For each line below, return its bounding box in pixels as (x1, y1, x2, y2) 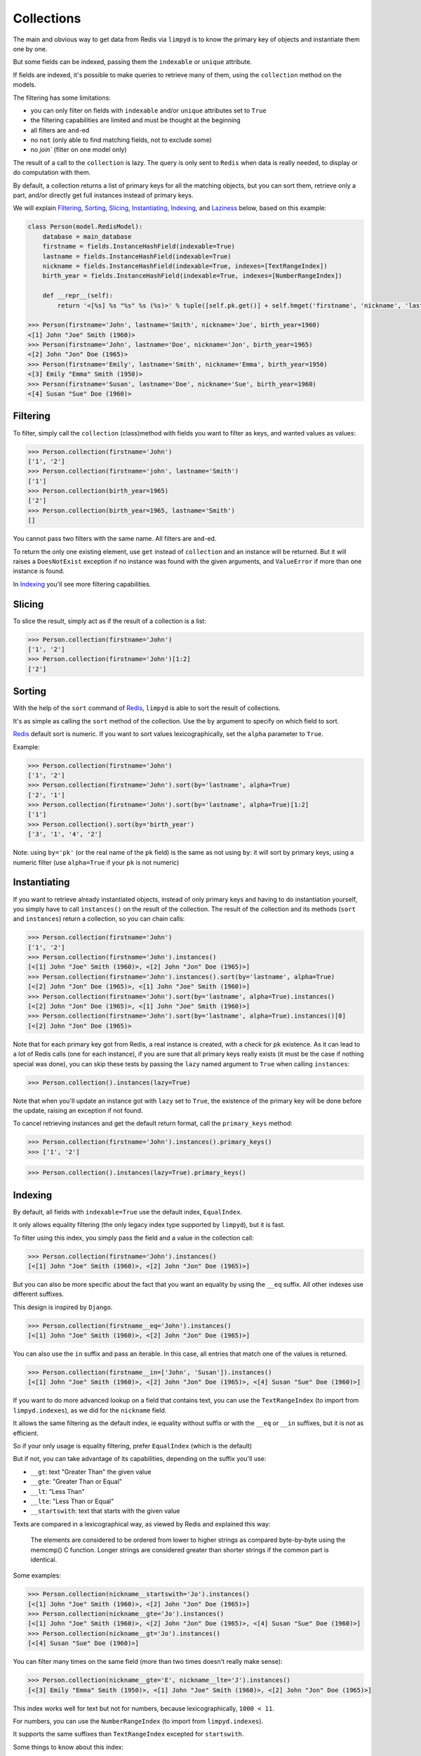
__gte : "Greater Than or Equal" (30, 1477, 123, 1486)
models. (13, 81, 36, 89)
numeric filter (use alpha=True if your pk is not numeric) (13, 858, 180, 867)
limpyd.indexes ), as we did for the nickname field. (13, 1406, 167, 1415)
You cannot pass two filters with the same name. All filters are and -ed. (13, 535, 217, 543)
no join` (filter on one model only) (30, 145, 127, 154)
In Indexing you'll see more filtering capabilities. (13, 579, 152, 588)
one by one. (13, 44, 48, 53)
